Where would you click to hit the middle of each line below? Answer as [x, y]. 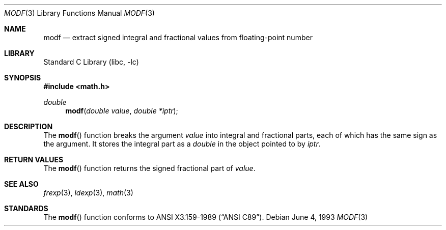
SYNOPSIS [23, 78]
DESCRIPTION [29, 126]
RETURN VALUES [34, 160]
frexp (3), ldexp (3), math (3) [88, 193]
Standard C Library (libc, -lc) [91, 62]
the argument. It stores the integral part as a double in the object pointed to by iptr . [182, 144]
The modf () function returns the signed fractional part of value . [149, 168]
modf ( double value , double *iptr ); [122, 111]
